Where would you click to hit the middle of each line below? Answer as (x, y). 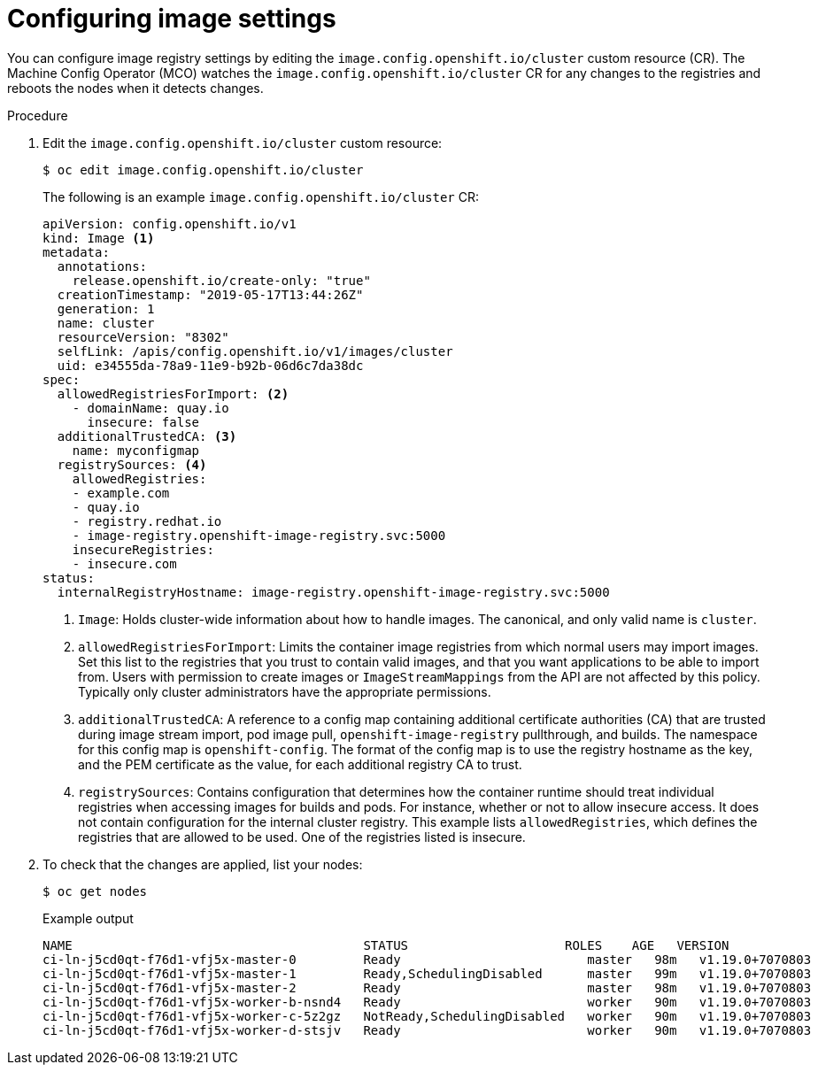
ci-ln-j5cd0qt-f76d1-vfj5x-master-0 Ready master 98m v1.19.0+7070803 (427, 959)
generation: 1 (106, 308)
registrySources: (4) (132, 464)
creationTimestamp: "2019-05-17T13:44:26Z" (210, 294)
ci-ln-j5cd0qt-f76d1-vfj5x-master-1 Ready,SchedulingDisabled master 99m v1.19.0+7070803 (427, 973)
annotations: (102, 266)
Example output (88, 918)
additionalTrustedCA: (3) (147, 436)
